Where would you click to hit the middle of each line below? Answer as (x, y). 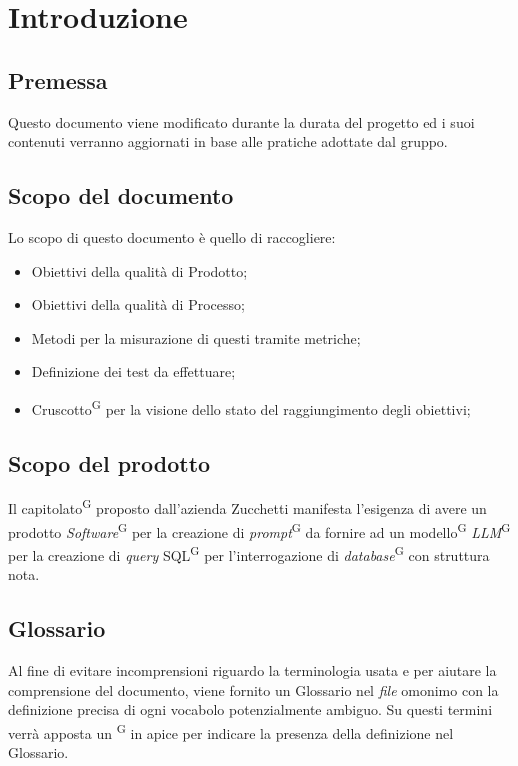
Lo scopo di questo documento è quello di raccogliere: (172, 236)
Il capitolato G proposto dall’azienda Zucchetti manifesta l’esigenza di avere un (247, 507)
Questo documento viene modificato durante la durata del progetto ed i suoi (241, 121)
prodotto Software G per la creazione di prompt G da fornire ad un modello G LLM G (259, 530)
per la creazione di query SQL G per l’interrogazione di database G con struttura (249, 553)
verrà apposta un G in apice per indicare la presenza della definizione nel (231, 731)
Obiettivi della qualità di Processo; (138, 304)
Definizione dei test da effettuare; (133, 371)
